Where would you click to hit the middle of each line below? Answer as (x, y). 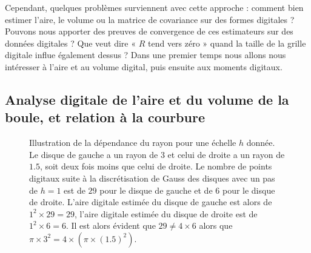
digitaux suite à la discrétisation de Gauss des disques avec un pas (152, 178)
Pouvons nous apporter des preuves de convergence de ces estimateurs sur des (149, 31)
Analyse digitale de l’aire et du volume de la (147, 99)
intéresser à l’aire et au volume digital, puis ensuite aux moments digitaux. (144, 66)
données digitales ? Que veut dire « (71, 43)
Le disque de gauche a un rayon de (94, 154)
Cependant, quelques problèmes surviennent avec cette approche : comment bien (154, 7)
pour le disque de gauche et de (156, 190)
